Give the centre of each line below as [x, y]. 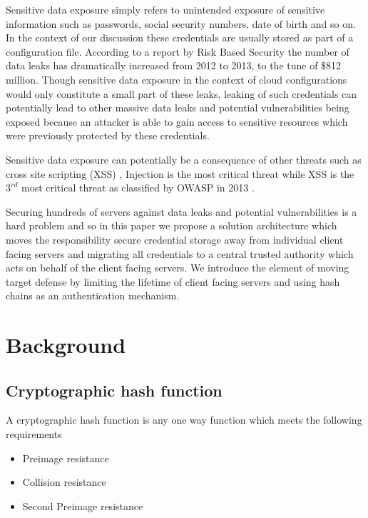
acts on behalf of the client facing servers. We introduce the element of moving [178, 268]
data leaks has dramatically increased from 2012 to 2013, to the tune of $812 [174, 65]
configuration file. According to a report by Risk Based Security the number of [178, 51]
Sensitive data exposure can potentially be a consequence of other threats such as [184, 159]
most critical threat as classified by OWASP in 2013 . [138, 188]
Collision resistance [64, 482]
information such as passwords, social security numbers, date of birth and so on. [181, 23]
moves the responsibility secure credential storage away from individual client [175, 239]
